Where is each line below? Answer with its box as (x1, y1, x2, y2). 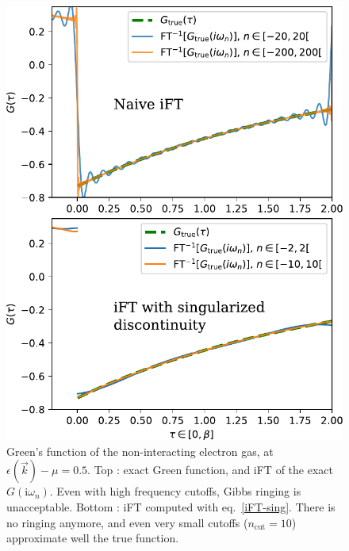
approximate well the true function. (6, 530, 179, 546)
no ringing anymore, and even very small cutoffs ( (6, 514, 248, 530)
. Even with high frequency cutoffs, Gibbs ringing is (49, 483, 301, 499)
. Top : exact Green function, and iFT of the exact (87, 461, 333, 478)
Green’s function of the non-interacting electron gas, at (6, 442, 274, 459)
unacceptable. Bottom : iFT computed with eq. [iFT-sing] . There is (6, 499, 336, 515)
